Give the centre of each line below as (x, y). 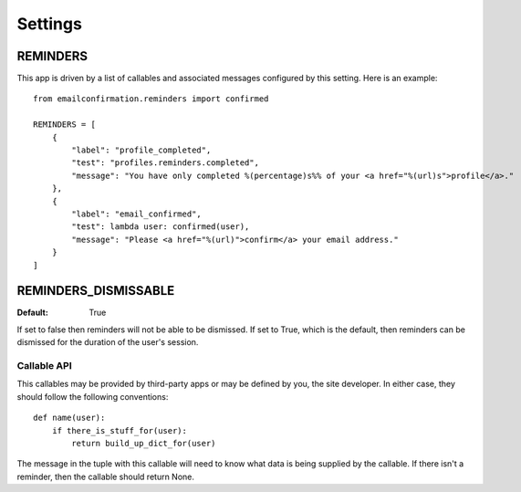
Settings (49, 24)
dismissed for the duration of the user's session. (108, 342)
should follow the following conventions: (93, 396)
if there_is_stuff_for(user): (119, 430)
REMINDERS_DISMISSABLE (96, 291)
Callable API (44, 365)
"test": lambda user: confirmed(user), (161, 227)
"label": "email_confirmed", (137, 214)
